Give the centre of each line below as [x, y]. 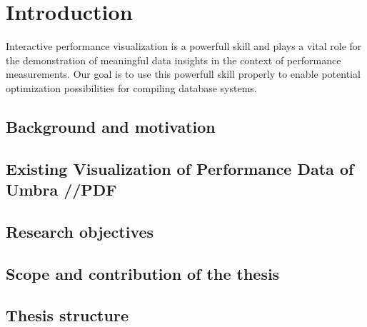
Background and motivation [111, 126]
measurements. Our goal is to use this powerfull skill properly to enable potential [183, 74]
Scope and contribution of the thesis [143, 273]
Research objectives [80, 231]
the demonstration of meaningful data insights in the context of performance [174, 60]
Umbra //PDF [61, 190]
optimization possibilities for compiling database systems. [131, 87]
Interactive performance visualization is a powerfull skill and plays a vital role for [184, 46]
